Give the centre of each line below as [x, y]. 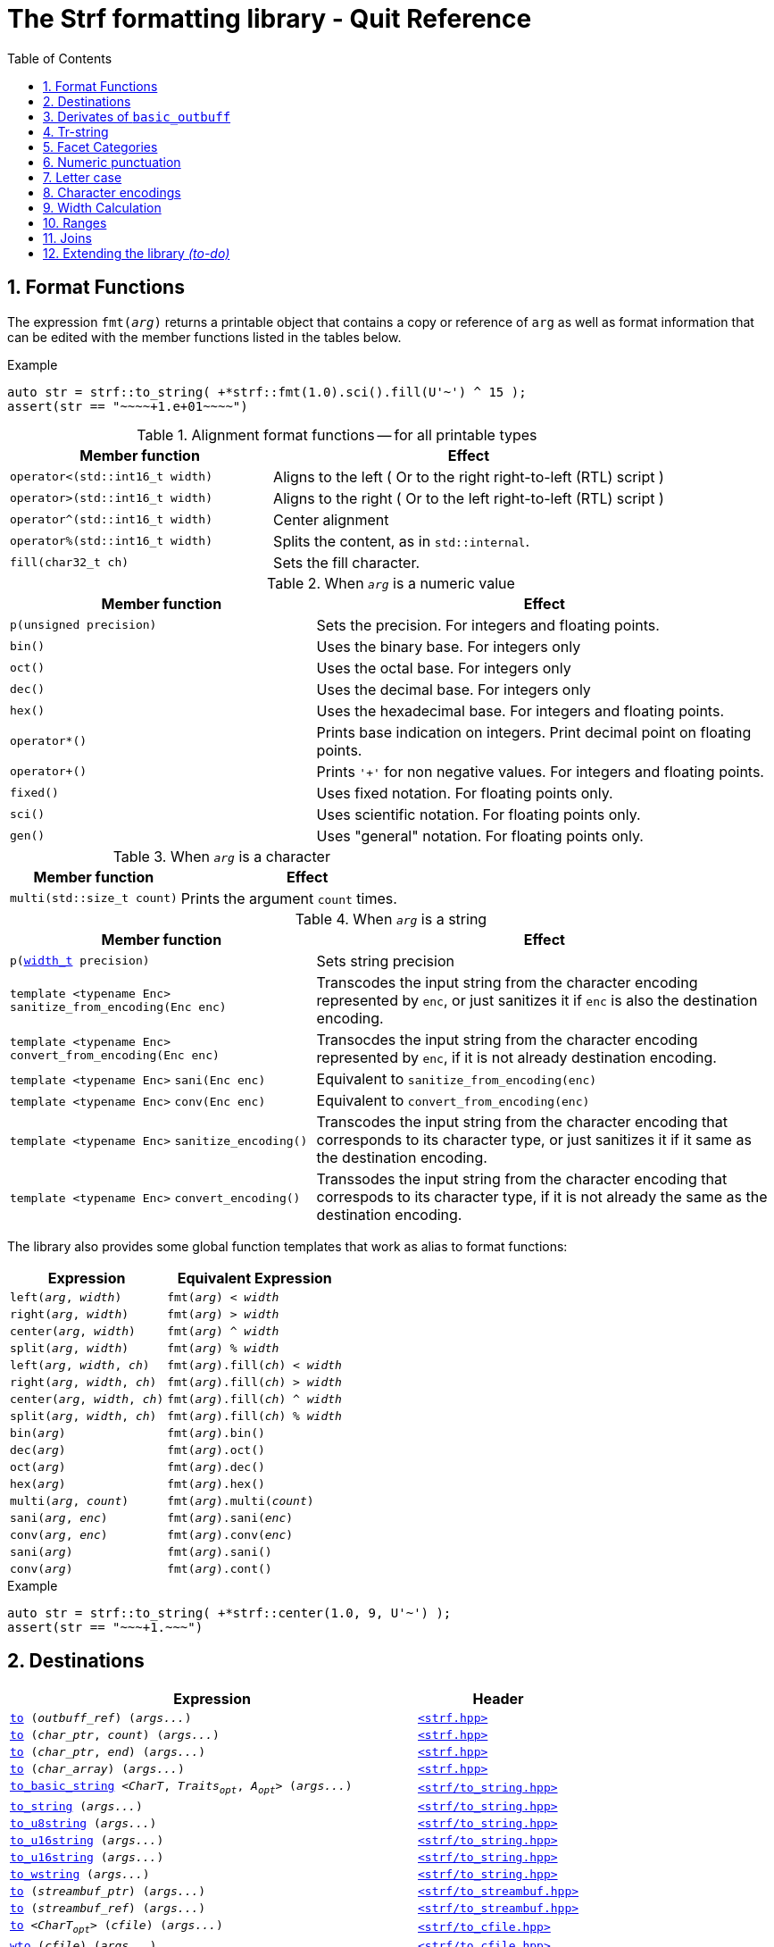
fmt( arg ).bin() [216, 1433]
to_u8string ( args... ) [83, 1824]
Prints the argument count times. [289, 898]
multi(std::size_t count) [94, 898]
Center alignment [331, 519]
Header [498, 1699]
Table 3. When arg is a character [221, 856]
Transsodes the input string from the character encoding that [522, 1178]
